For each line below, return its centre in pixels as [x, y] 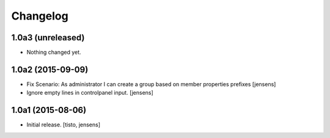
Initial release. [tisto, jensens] [64, 125]
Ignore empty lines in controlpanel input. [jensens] [90, 93]
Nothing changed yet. [54, 53]
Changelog [40, 16]
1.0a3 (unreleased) [48, 38]
